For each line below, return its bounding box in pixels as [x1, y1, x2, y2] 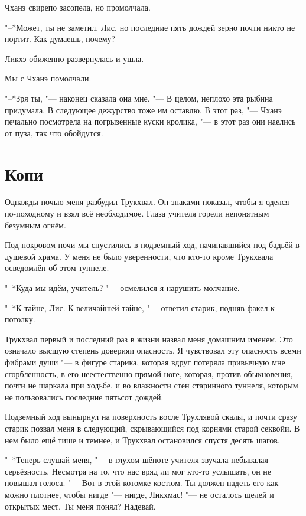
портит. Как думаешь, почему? [5, 32, 116, 45]
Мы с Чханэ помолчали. [5, 72, 92, 84]
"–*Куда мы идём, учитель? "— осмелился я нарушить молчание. [5, 282, 240, 294]
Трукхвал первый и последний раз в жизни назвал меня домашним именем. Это [5, 332, 293, 345]
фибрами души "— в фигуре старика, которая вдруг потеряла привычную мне [5, 356, 285, 368]
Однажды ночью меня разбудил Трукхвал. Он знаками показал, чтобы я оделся [5, 195, 289, 208]
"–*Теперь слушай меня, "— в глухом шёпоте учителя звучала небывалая [5, 453, 268, 466]
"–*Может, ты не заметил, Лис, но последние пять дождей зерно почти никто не [5, 21, 295, 33]
